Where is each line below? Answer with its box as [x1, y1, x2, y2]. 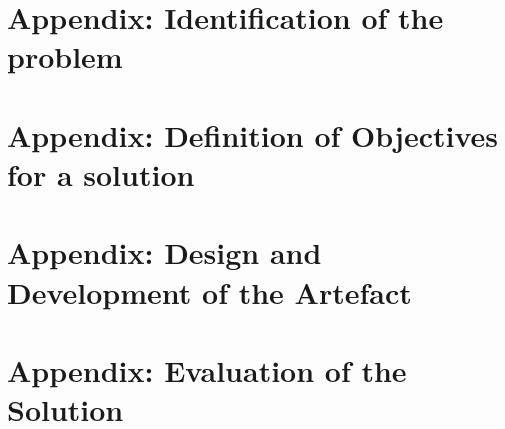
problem [7, 36, 123, 77]
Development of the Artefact [7, 271, 412, 312]
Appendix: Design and [7, 232, 322, 273]
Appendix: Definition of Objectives [7, 114, 499, 155]
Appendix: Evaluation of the [7, 349, 407, 390]
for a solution [7, 153, 195, 194]
